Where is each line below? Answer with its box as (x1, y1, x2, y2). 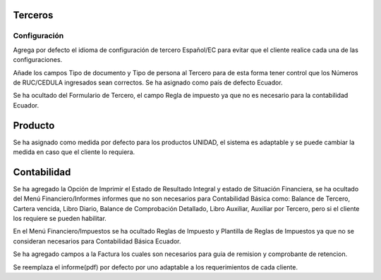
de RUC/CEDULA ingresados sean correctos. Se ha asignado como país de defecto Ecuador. (13, 78, 283, 87)
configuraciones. (13, 56, 63, 64)
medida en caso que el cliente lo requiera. (13, 148, 135, 156)
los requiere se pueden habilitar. (13, 215, 107, 223)
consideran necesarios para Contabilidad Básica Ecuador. (13, 236, 181, 246)
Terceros (13, 9, 54, 21)
